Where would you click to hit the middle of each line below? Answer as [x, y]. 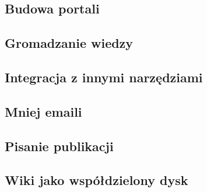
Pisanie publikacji [59, 146]
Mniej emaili [43, 111]
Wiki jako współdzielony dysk [97, 180]
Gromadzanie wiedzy [69, 43]
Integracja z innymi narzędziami [104, 77]
